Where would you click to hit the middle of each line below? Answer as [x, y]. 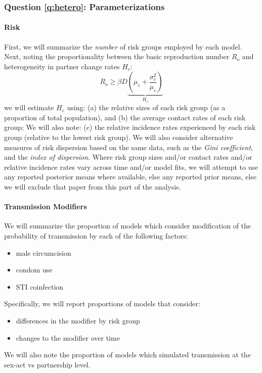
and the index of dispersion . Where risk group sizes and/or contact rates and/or [128, 157]
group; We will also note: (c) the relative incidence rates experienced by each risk [130, 127]
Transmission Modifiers [46, 206]
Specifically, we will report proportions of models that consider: [102, 304]
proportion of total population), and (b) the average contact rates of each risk [125, 117]
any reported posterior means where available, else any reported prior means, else [130, 177]
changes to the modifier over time [68, 337]
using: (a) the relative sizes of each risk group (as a [146, 107]
